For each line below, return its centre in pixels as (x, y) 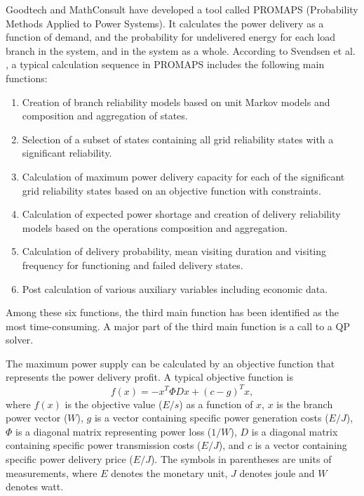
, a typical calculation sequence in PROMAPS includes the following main (165, 64)
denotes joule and (277, 472)
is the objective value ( (114, 404)
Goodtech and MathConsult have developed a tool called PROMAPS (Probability (182, 9)
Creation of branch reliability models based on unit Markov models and (176, 102)
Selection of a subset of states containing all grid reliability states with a (178, 139)
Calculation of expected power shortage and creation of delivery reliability (181, 214)
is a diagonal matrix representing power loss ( (114, 431)
